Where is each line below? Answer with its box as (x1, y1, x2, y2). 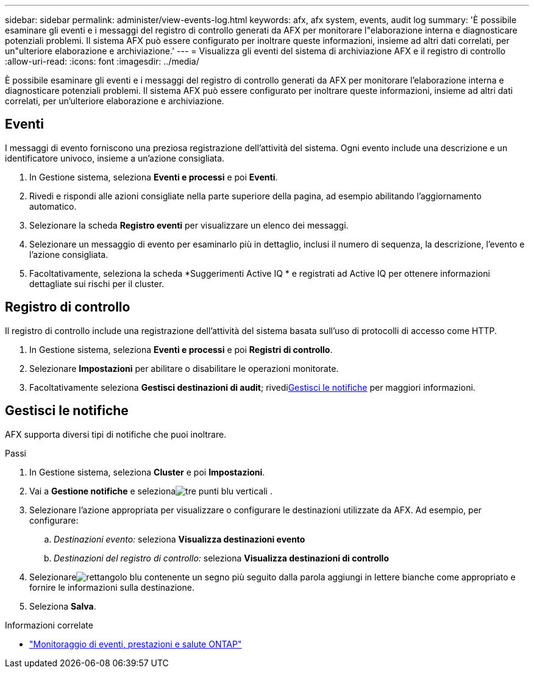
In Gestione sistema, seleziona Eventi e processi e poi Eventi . (29, 171, 278, 182)
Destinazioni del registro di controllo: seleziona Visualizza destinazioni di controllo (54, 552, 389, 563)
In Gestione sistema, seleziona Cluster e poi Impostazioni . (29, 466, 265, 477)
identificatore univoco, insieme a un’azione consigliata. (5, 152, 225, 163)
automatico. (29, 201, 77, 212)
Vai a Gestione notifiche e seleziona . (29, 485, 272, 496)
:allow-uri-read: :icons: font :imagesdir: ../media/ (5, 56, 199, 66)
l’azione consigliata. (29, 249, 109, 260)
